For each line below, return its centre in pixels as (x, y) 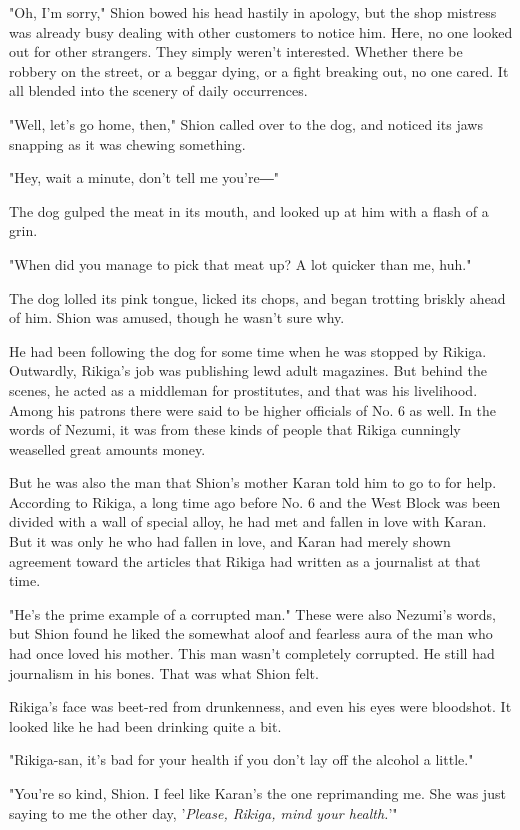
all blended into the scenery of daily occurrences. (158, 90)
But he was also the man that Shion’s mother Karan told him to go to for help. (253, 482)
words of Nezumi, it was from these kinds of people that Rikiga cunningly (235, 429)
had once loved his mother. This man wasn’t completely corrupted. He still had (252, 653)
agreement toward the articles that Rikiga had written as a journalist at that (245, 560)
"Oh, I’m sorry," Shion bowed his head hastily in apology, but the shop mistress (253, 12)
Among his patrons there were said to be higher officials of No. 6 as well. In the (252, 409)
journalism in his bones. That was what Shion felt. (164, 672)
